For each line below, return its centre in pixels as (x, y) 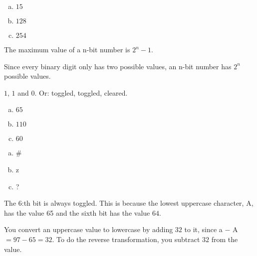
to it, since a (203, 229)
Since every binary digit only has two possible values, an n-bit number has (118, 66)
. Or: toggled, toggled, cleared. (81, 92)
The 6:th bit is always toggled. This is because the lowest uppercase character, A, (129, 203)
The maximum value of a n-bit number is (67, 49)
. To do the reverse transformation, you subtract (126, 239)
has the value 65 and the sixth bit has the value (77, 212)
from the (225, 239)
